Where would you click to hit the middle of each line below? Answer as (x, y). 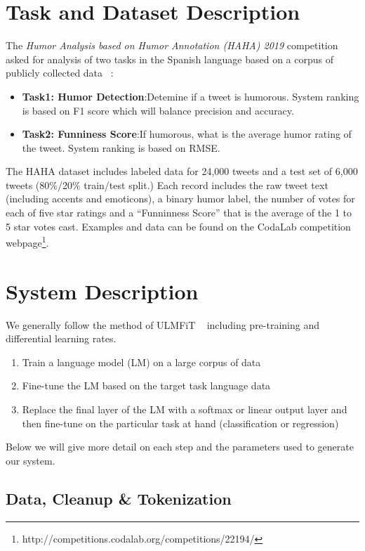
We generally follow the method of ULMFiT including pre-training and (163, 324)
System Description (102, 291)
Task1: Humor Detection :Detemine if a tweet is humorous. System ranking (191, 96)
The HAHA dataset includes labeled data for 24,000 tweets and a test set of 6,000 (182, 171)
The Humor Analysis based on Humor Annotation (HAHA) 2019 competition (172, 45)
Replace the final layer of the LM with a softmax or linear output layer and (185, 409)
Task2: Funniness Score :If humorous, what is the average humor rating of (187, 134)
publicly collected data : (60, 73)
